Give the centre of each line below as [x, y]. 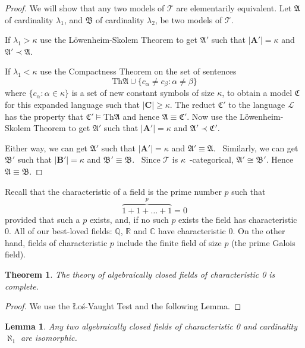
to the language [257, 105]
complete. [22, 286]
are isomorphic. [49, 338]
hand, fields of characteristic [56, 242]
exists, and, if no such [129, 219]
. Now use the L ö [218, 116]
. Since [146, 159]
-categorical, [211, 159]
